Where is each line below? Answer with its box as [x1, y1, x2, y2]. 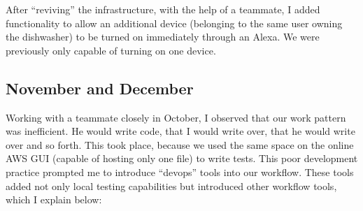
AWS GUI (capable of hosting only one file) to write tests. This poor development [6, 151, 358, 166]
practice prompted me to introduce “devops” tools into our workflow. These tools [6, 164, 354, 179]
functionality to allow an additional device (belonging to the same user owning [6, 15, 343, 30]
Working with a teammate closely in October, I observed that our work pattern [6, 110, 346, 124]
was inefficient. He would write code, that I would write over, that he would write [6, 124, 355, 138]
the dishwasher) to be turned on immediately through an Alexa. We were [6, 29, 320, 44]
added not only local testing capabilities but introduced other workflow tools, [6, 178, 337, 193]
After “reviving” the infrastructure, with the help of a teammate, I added [6, 2, 320, 16]
